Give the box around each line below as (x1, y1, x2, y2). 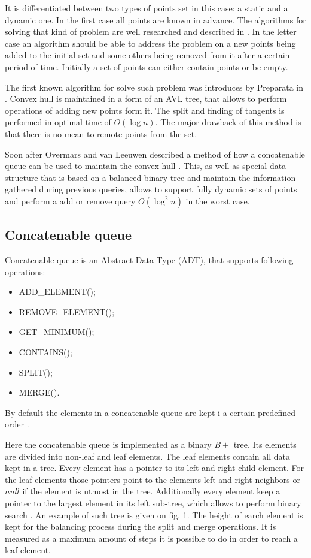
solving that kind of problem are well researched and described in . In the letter (5, 25, 297, 38)
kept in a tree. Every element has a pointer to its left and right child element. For (5, 462, 304, 474)
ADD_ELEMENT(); (19, 285, 96, 298)
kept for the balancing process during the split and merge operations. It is (5, 520, 276, 533)
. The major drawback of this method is (155, 116, 301, 128)
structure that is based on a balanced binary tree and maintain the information (5, 171, 296, 183)
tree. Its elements (233, 438, 297, 451)
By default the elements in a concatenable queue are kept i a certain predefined (5, 406, 296, 418)
